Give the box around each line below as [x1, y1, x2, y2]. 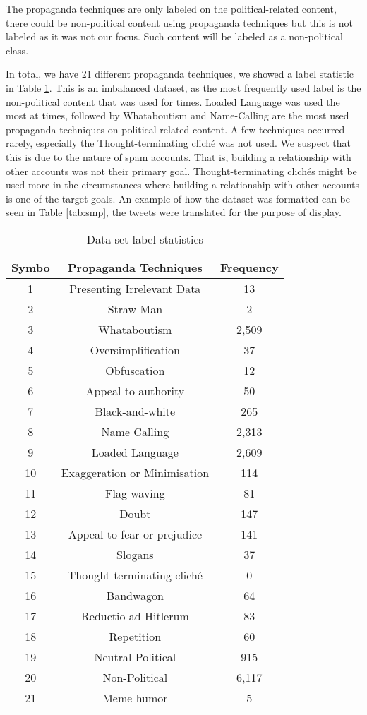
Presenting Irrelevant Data [69, 280, 201, 296]
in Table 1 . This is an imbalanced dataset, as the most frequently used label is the [6, 80, 361, 95]
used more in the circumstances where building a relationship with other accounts [6, 177, 360, 192]
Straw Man [107, 300, 163, 317]
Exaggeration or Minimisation [61, 464, 210, 481]
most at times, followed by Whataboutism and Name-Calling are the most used [6, 108, 349, 123]
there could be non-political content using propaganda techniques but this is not [6, 15, 353, 30]
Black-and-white [95, 402, 176, 419]
